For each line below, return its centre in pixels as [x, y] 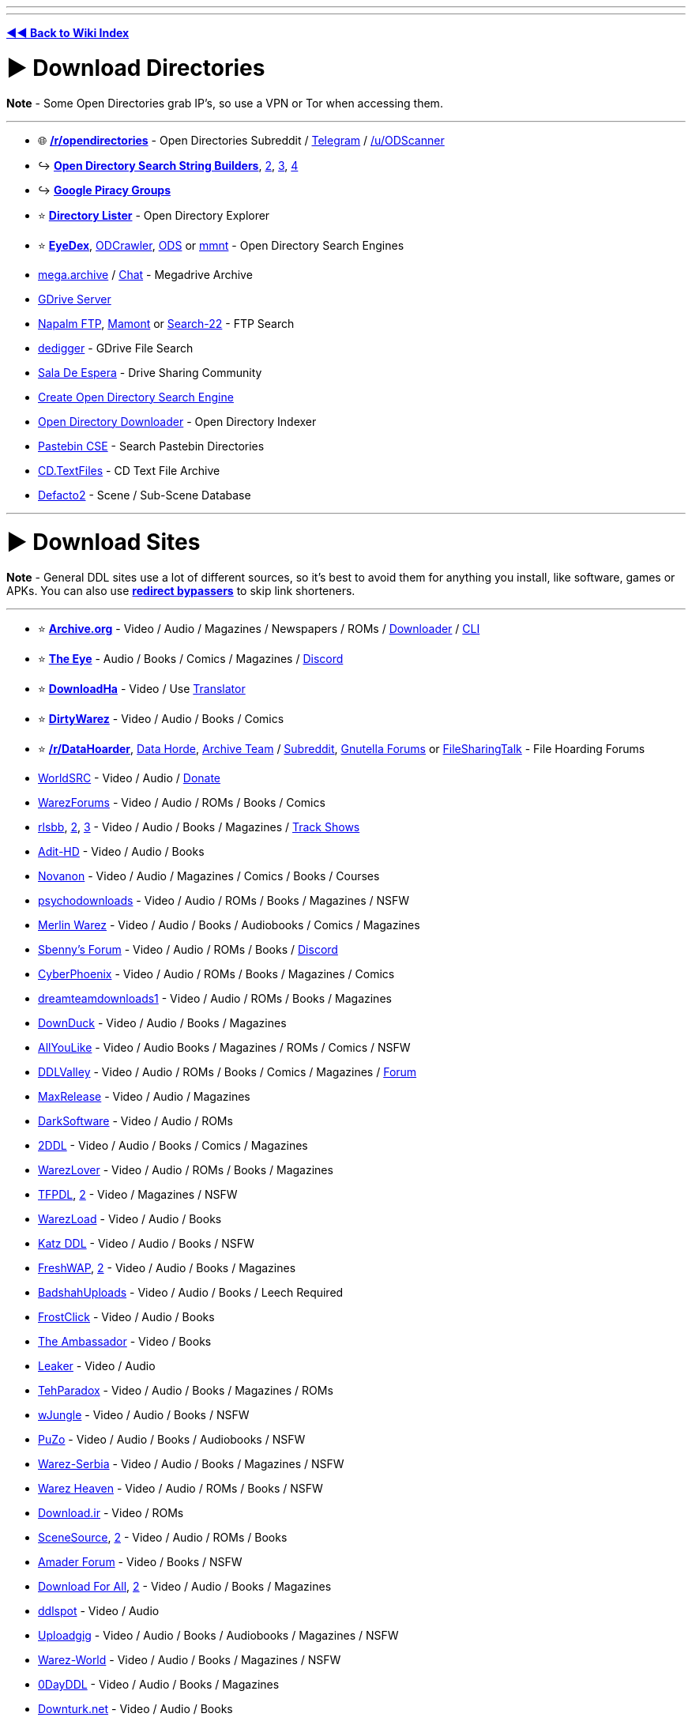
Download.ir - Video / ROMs [111, 1513]
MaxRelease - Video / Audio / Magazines [144, 1096]
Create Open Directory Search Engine [136, 397]
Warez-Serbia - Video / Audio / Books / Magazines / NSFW [191, 1464]
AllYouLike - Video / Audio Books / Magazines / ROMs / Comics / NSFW [224, 1047]
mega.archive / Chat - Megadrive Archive [145, 274]
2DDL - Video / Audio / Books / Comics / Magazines [173, 1145]
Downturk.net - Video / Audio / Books [135, 1709]
